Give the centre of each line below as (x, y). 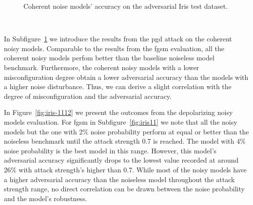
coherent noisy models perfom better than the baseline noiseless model (109, 58)
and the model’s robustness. (46, 198)
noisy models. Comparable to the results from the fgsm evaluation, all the (114, 48)
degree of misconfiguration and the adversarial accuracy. (88, 96)
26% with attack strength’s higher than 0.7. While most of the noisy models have (125, 169)
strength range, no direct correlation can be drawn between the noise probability (124, 189)
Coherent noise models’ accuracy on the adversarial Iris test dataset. (126, 6)
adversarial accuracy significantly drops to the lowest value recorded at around (121, 160)
